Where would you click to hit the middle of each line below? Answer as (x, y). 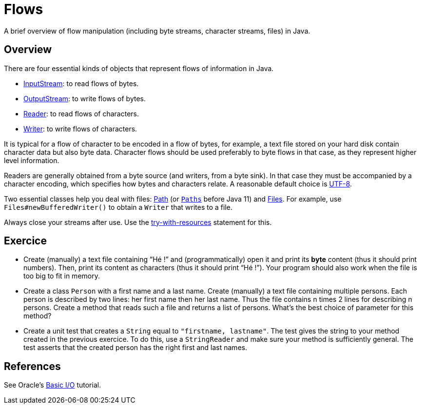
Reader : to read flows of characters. (81, 113)
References (32, 366)
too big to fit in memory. (62, 276)
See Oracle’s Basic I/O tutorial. (53, 385)
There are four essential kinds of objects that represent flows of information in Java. (139, 68)
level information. (32, 160)
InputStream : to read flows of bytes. (81, 83)
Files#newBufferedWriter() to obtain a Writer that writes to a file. (118, 207)
